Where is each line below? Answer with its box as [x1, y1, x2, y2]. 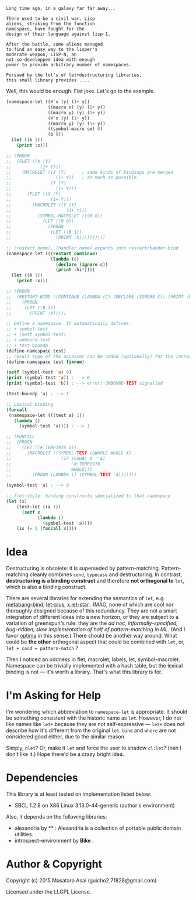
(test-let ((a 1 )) [16, 504, 61, 509]
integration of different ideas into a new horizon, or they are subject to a [6, 614, 179, 621]
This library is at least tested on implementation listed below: [6, 791, 152, 798]
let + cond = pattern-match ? [6, 645, 79, 652]
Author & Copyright [6, 858, 103, 871]
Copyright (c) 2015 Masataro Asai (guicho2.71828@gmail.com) [6, 877, 157, 884]
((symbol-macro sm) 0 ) [47, 126, 103, 132]
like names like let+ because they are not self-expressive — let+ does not [6, 721, 185, 728]
